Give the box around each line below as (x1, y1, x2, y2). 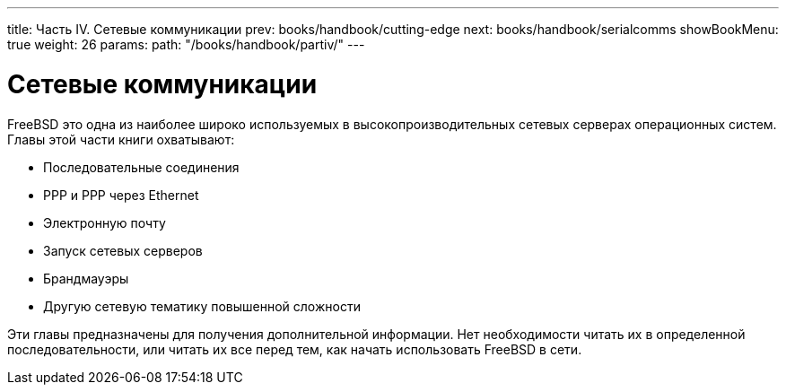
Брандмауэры (43, 270, 129, 286)
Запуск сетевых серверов (43, 242, 203, 258)
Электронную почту (43, 214, 166, 231)
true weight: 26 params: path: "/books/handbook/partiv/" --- (7, 37, 365, 52)
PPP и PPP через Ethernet (43, 187, 199, 203)
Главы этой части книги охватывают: (7, 131, 235, 147)
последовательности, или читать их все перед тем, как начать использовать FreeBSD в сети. (7, 341, 582, 357)
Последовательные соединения (43, 159, 240, 175)
